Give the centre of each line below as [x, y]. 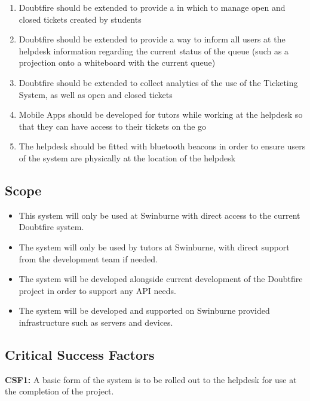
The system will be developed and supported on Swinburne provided [144, 310]
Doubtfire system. [51, 227]
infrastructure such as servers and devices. [96, 322]
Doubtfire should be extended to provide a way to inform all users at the [152, 39]
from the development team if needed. [88, 258]
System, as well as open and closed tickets [96, 94]
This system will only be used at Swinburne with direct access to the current [159, 215]
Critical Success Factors [80, 354]
